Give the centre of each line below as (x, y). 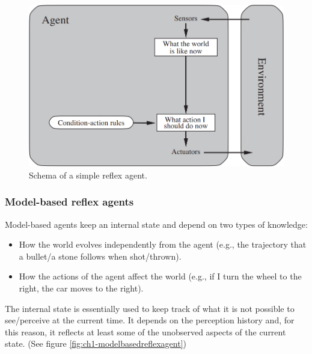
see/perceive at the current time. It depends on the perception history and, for (150, 320)
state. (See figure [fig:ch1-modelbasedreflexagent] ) (96, 343)
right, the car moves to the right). (81, 288)
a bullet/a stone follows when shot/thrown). (100, 256)
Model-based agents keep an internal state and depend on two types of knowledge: (156, 224)
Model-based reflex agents (69, 202)
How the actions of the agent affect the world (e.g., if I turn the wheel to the (160, 276)
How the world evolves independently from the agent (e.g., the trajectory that (163, 244)
